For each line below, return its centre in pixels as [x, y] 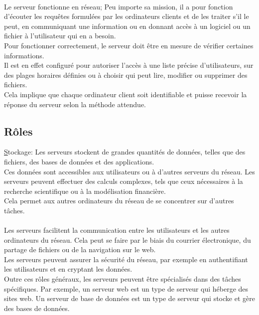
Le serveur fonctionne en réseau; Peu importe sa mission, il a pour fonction [119, 6]
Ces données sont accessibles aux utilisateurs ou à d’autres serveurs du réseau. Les [129, 171]
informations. [24, 55]
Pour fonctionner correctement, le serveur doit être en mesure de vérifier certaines [129, 45]
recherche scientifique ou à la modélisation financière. [85, 191]
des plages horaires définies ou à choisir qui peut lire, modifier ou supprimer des [126, 75]
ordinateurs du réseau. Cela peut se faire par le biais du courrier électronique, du [128, 239]
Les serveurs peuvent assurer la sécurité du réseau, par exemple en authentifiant [126, 259]
